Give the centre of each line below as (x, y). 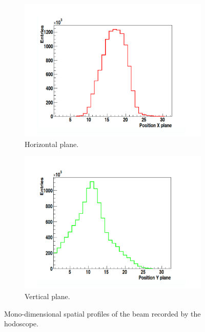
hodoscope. (21, 324)
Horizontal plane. (52, 144)
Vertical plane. (47, 296)
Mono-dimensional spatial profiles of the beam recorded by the (102, 313)
